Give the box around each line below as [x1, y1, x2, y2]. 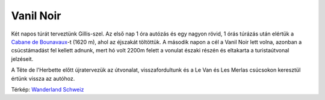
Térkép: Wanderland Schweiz [11, 86, 84, 93]
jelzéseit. [11, 55, 34, 63]
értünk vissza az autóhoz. [11, 75, 75, 82]
